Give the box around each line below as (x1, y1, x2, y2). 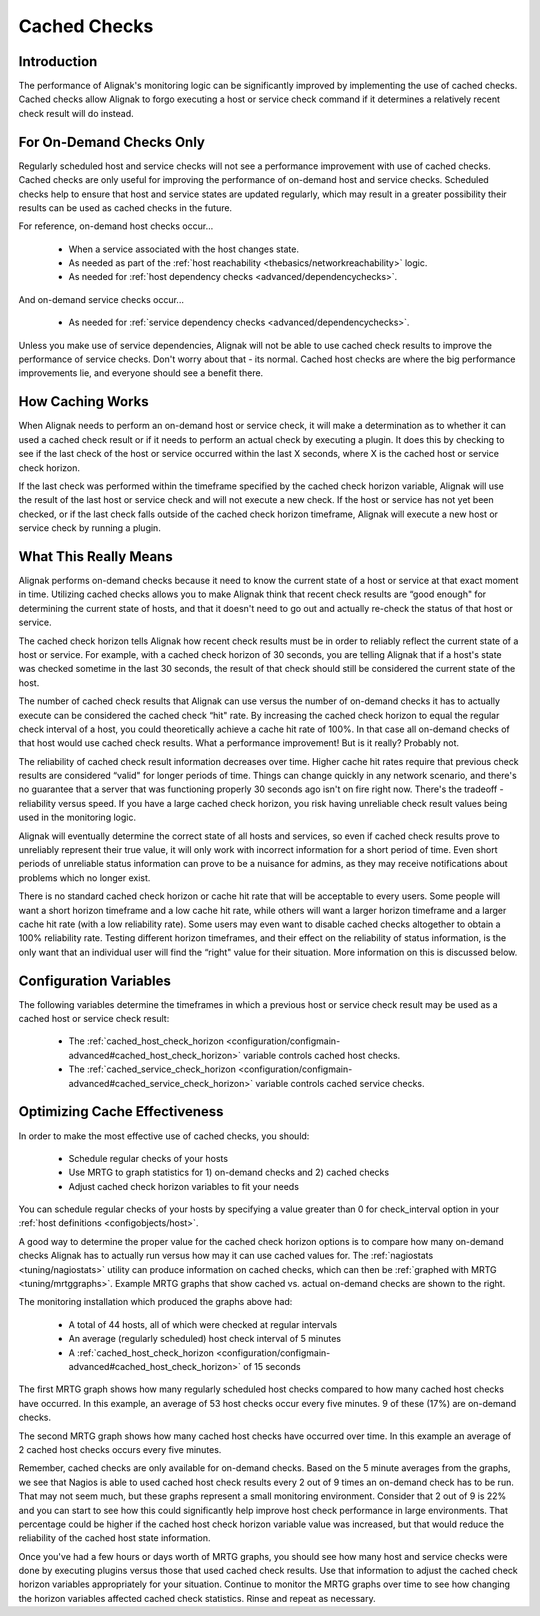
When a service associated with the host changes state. (68, 243, 300, 255)
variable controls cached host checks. (243, 1049, 401, 1061)
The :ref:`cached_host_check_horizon (68, 1035, 224, 1047)
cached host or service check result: (18, 1013, 170, 1025)
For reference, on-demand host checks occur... (18, 220, 214, 232)
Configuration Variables (18, 972, 172, 989)
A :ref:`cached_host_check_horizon (68, 1346, 215, 1359)
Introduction (18, 53, 98, 70)
